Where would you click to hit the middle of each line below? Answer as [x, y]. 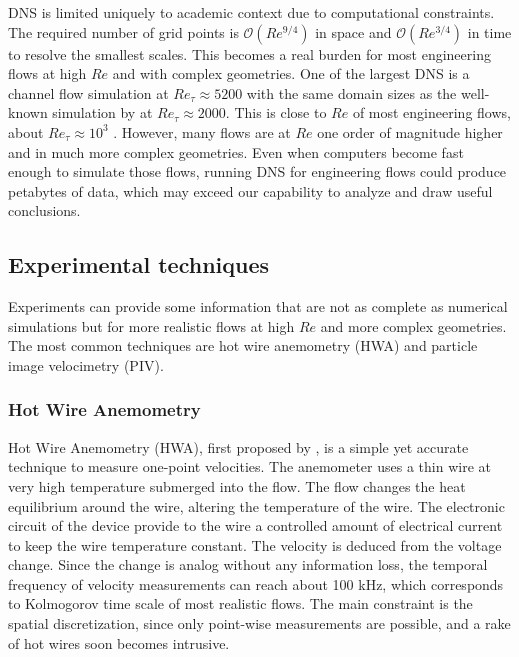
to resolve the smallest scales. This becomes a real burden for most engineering [249, 53]
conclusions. [44, 210]
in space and [353, 31]
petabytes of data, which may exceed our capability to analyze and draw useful [250, 190]
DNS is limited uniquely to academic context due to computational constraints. [251, 12]
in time [489, 31]
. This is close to [276, 112]
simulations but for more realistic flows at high [151, 325]
